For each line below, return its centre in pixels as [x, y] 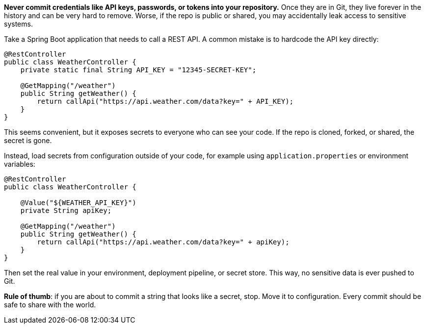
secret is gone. [28, 140]
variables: [20, 164]
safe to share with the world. [50, 305]
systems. [18, 24]
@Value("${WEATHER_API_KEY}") [78, 203]
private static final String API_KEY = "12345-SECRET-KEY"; [138, 70]
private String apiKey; [66, 210]
